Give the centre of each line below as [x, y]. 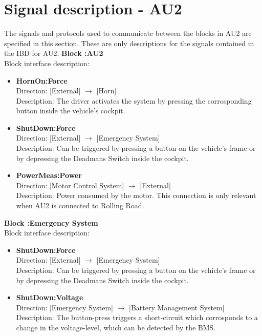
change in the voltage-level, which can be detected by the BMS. [116, 327]
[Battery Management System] [177, 307]
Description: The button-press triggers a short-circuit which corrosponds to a [137, 317]
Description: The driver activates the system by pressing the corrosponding [134, 100]
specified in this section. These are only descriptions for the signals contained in [129, 43]
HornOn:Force [42, 80]
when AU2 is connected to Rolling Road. [80, 205]
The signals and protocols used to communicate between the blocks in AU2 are [128, 33]
